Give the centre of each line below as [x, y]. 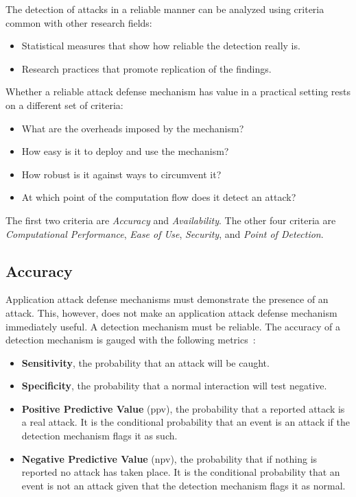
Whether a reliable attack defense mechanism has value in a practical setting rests [178, 92]
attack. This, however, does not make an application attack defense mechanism [171, 312]
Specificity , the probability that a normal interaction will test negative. [174, 386]
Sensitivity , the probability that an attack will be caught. [145, 362]
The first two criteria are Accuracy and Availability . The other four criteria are [171, 220]
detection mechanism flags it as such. [99, 436]
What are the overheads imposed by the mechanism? [133, 128]
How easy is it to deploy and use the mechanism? [125, 151]
